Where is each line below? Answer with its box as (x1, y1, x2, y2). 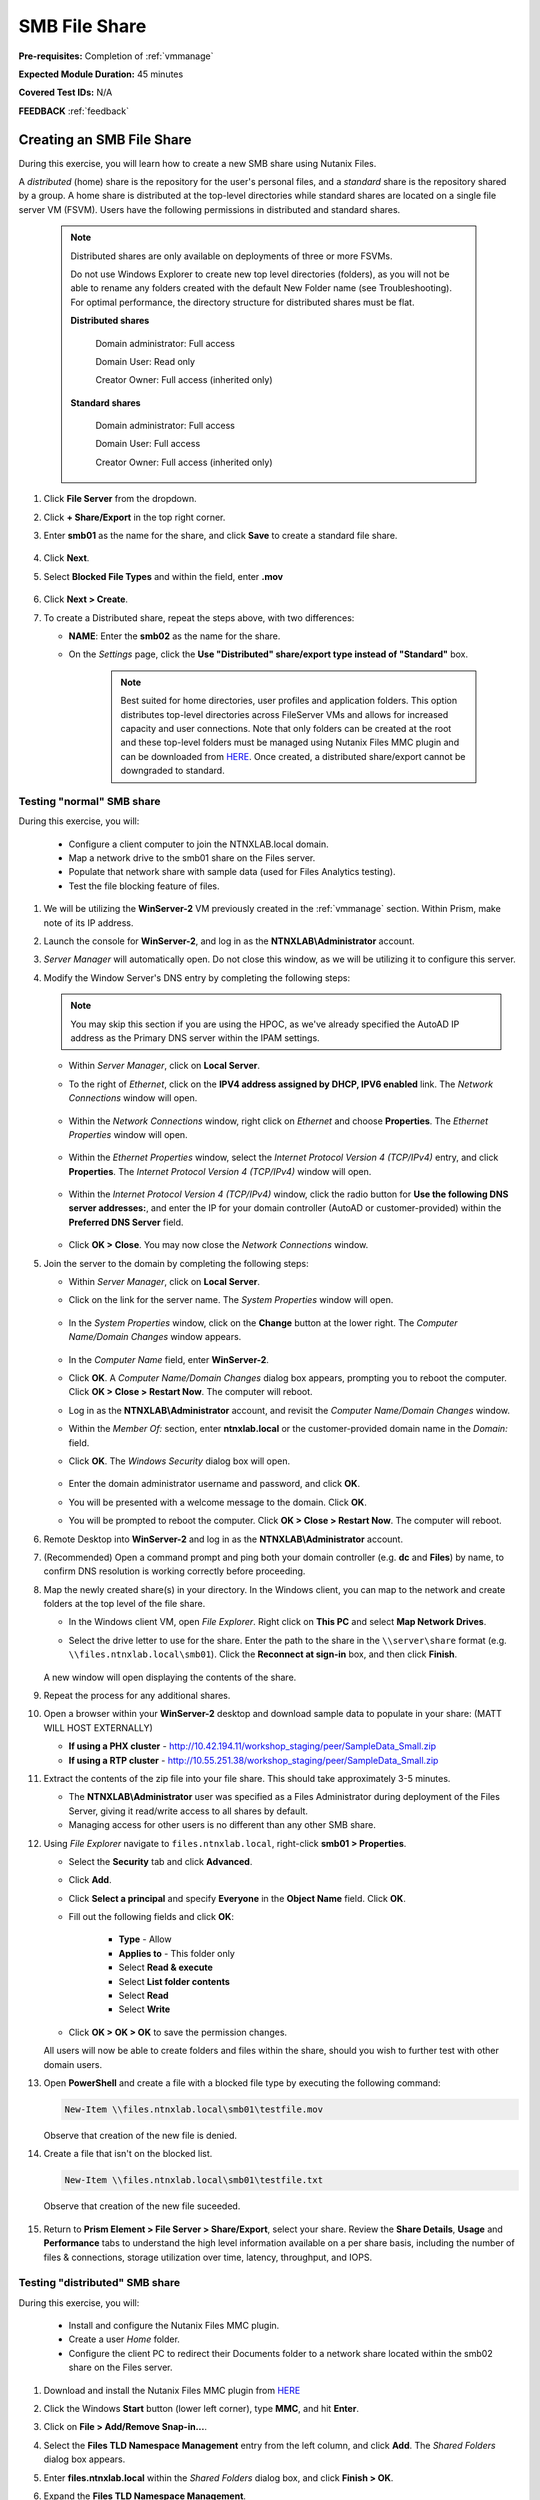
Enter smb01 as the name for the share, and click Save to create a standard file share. (43, 530, 398, 542)
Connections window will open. (68, 1092, 198, 1104)
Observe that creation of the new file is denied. (43, 2129, 238, 2141)
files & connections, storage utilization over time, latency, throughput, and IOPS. (43, 2251, 373, 2263)
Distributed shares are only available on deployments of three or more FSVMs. (70, 250, 394, 262)
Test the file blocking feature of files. (68, 880, 220, 892)
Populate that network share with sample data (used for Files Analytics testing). (68, 866, 396, 878)
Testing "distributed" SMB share (18, 2276, 180, 2290)
